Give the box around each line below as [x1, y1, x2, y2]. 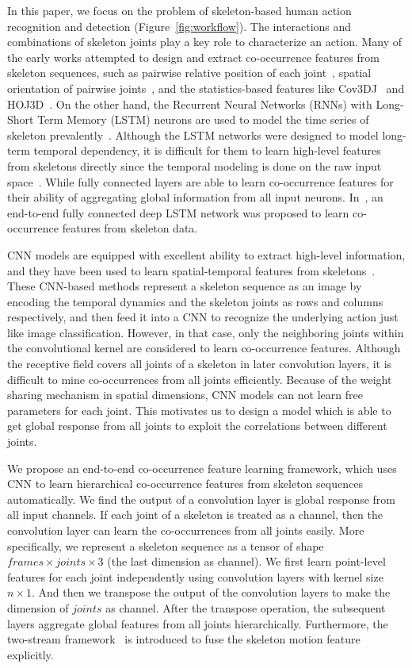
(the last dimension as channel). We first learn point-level [107, 553, 386, 570]
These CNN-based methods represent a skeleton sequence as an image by [7, 278, 362, 294]
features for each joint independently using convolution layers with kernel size [7, 568, 383, 585]
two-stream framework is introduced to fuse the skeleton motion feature [7, 631, 360, 647]
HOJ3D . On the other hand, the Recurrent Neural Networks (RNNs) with [7, 95, 372, 112]
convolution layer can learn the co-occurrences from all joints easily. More [7, 522, 364, 538]
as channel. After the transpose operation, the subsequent [105, 599, 386, 616]
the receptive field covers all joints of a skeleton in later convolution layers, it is [7, 355, 392, 372]
